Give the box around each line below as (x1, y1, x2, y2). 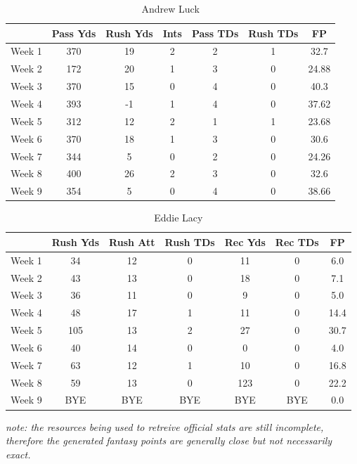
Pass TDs (191, 25, 239, 40)
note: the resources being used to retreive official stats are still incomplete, (6, 419, 324, 434)
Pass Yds (51, 25, 96, 40)
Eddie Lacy (154, 210, 203, 225)
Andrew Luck (141, 1, 200, 15)
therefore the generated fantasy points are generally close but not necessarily (6, 433, 332, 448)
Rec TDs (275, 234, 319, 249)
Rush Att (109, 234, 155, 249)
